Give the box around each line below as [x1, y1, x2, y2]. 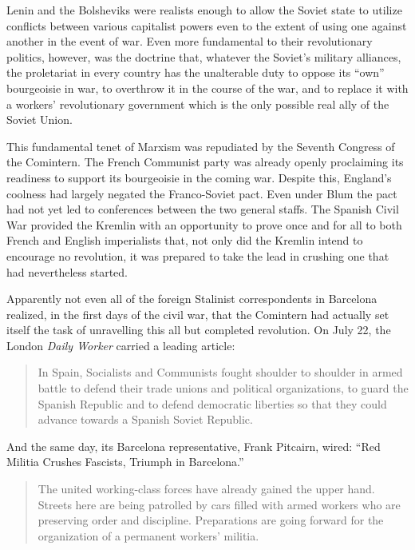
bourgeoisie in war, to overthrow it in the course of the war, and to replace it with [6, 79, 409, 96]
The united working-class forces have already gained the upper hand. [38, 480, 375, 497]
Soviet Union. [6, 111, 73, 128]
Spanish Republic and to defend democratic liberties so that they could [38, 395, 387, 412]
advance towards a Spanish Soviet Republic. [38, 411, 253, 428]
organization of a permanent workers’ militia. [38, 527, 259, 544]
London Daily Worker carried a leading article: [6, 337, 235, 353]
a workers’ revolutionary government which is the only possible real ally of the [6, 95, 389, 112]
